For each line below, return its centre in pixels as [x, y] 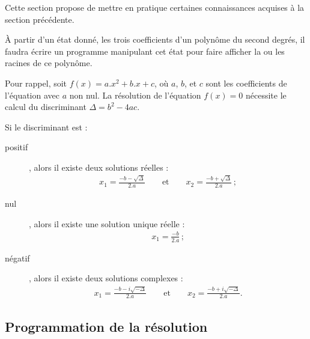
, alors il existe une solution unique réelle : [107, 223]
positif [17, 147]
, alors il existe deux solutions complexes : [106, 278]
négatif [17, 258]
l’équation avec [32, 95]
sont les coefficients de [246, 83]
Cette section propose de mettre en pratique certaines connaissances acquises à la [155, 7]
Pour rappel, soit [36, 83]
